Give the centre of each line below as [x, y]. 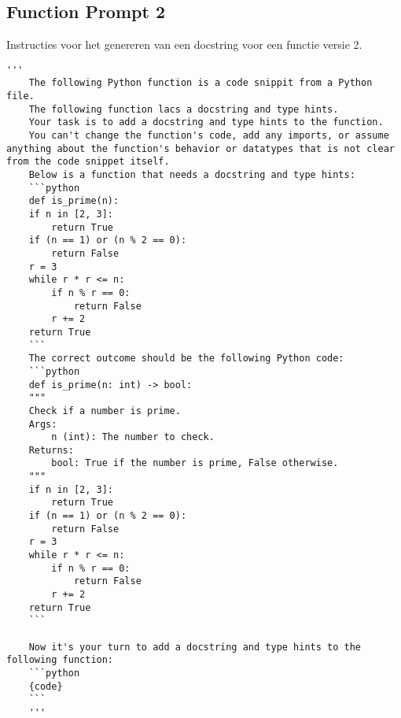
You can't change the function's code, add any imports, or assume [209, 136]
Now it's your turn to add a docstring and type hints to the [195, 647]
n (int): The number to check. [133, 437]
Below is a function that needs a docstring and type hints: [192, 175]
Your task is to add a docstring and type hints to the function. [206, 122]
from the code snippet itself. [88, 162]
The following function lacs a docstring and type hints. [184, 109]
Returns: [51, 450]
